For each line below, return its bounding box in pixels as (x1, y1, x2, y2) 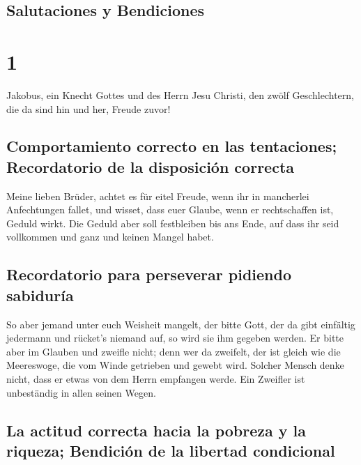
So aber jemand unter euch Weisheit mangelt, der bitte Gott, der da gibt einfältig (6, 317, 355, 331)
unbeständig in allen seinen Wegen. (6, 385, 156, 399)
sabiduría (6, 284, 74, 305)
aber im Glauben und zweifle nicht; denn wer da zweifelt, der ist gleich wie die (6, 344, 341, 358)
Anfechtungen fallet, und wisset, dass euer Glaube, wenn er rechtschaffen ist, (6, 202, 334, 217)
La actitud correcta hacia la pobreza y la (6, 419, 307, 441)
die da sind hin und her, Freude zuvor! (6, 101, 171, 116)
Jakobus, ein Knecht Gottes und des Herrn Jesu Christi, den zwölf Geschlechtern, (6, 87, 354, 102)
